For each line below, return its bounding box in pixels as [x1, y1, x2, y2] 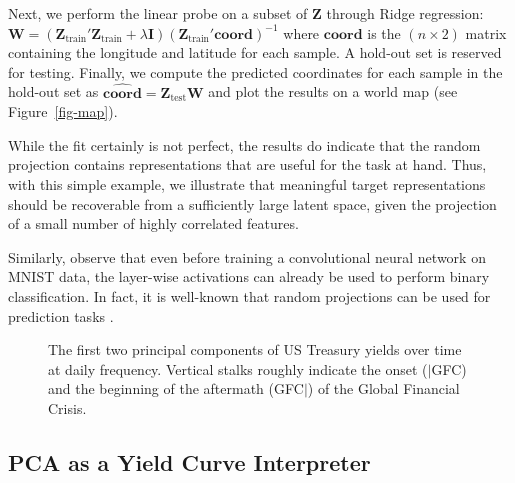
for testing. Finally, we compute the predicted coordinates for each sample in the [8, 61, 503, 82]
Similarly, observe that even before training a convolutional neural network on [8, 246, 486, 267]
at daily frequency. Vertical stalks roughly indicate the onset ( [48, 358, 428, 379]
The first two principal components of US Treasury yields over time [48, 339, 462, 360]
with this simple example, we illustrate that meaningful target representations [8, 173, 486, 194]
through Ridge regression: [326, 3, 484, 23]
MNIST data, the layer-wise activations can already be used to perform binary [8, 266, 490, 287]
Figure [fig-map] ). [8, 101, 118, 122]
